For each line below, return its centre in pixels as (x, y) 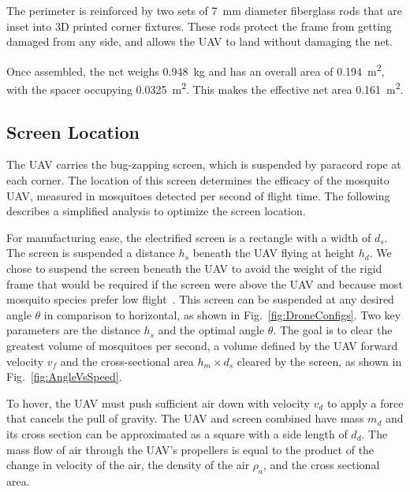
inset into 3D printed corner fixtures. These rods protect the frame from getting (199, 26)
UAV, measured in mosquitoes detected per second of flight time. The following (198, 195)
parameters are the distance (73, 330)
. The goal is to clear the (333, 330)
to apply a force (365, 403)
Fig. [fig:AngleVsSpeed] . (64, 376)
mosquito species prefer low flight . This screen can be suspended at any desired (200, 299)
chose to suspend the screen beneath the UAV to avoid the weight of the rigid (194, 268)
